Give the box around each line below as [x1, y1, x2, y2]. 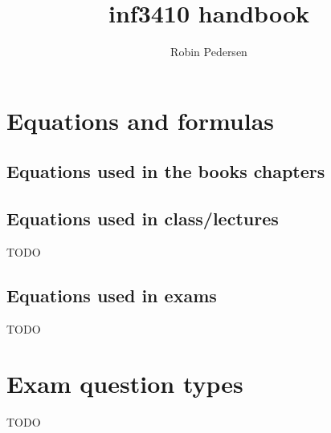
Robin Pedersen [170, 43, 247, 60]
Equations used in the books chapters [6, 159, 325, 184]
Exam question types [6, 367, 243, 400]
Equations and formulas [6, 103, 275, 136]
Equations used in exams [6, 282, 217, 307]
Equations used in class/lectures [6, 206, 279, 231]
